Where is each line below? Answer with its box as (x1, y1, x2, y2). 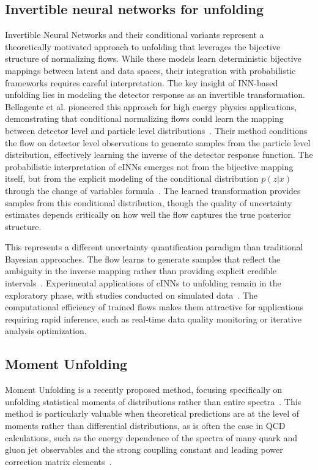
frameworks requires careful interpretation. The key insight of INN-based (5, 76, 278, 89)
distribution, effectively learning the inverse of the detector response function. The (5, 148, 313, 161)
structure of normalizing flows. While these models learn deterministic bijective (5, 52, 301, 65)
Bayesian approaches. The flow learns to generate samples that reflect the (5, 252, 281, 265)
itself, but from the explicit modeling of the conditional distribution (5, 172, 259, 185)
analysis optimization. (5, 324, 87, 337)
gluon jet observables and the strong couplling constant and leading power (5, 443, 283, 456)
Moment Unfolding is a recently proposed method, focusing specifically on (5, 383, 283, 396)
